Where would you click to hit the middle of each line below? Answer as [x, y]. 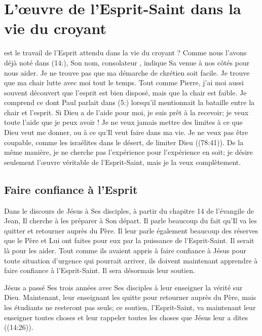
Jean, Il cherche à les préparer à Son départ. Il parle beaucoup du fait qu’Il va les [130, 221]
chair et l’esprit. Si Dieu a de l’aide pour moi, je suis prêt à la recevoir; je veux [126, 112]
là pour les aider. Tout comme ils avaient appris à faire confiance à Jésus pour [125, 250]
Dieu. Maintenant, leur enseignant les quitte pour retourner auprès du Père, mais [130, 297]
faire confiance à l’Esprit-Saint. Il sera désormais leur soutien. [100, 270]
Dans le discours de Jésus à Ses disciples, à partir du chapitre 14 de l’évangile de [129, 210]
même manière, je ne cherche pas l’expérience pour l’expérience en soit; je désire [128, 152]
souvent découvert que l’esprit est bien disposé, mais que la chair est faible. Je [125, 92]
